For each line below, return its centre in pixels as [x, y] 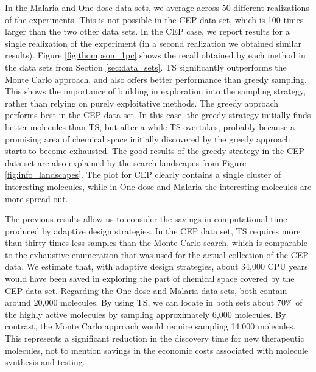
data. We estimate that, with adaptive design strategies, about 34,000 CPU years [156, 266]
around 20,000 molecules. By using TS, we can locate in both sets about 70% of [154, 302]
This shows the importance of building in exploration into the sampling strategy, [156, 91]
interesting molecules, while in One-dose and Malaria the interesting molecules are [158, 186]
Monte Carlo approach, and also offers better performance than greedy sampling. [156, 79]
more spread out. [37, 198]
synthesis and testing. [45, 362]
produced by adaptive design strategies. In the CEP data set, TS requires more [153, 230]
